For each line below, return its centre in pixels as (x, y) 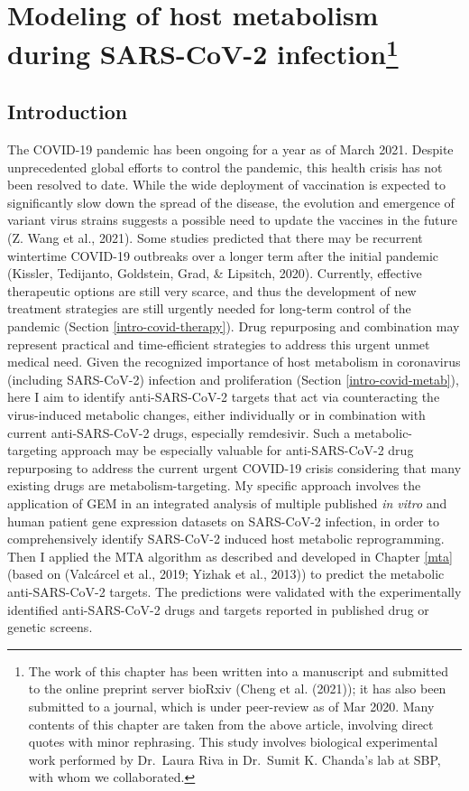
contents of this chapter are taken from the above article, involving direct (231, 724)
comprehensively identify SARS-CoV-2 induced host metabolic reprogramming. (226, 539)
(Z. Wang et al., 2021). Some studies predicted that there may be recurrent (215, 238)
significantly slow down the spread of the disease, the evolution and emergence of (231, 202)
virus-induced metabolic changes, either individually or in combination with (216, 414)
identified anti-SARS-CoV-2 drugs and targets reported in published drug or (218, 609)
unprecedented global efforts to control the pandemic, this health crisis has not (225, 167)
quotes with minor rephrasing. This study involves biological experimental (233, 742)
